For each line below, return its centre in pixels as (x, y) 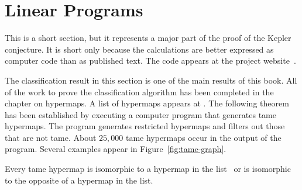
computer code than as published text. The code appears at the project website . (150, 61)
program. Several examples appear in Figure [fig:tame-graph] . (116, 149)
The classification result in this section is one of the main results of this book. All (151, 80)
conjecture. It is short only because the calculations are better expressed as (139, 49)
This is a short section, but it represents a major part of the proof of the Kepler (148, 38)
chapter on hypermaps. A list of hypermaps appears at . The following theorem (147, 103)
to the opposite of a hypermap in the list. (79, 180)
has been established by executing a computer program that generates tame (140, 114)
